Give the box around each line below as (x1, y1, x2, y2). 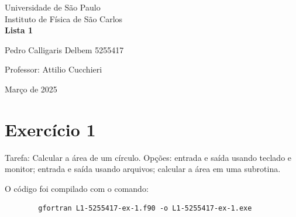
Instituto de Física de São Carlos (5, 12, 123, 25)
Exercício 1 (5, 117, 96, 141)
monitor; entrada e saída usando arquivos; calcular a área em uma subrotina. (5, 163, 281, 175)
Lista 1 (5, 24, 33, 36)
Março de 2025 (5, 82, 57, 95)
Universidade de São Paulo (5, 1, 101, 13)
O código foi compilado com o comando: (5, 182, 149, 194)
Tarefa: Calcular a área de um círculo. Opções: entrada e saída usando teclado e (5, 151, 292, 163)
